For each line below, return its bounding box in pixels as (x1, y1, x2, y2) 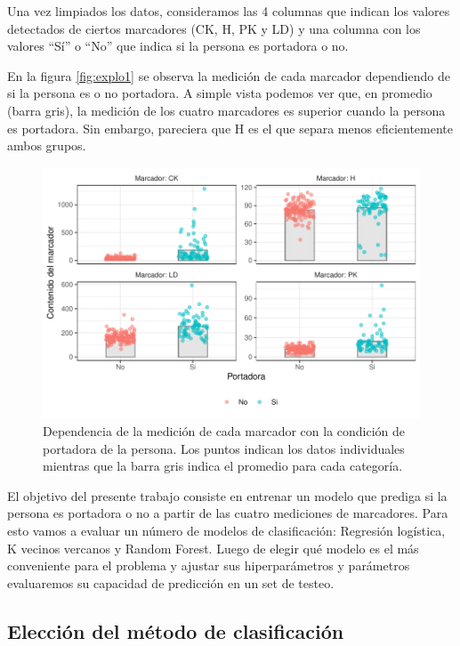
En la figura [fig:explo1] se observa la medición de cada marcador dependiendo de (7, 66, 450, 85)
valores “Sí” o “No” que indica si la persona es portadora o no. (7, 36, 349, 55)
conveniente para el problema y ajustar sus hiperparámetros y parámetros (7, 556, 410, 575)
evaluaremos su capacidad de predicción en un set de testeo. (7, 573, 335, 592)
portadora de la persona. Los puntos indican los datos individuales (43, 439, 405, 457)
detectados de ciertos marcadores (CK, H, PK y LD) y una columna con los (7, 19, 421, 37)
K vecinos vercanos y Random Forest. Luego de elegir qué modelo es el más (7, 538, 419, 557)
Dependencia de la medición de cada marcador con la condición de (43, 422, 406, 440)
